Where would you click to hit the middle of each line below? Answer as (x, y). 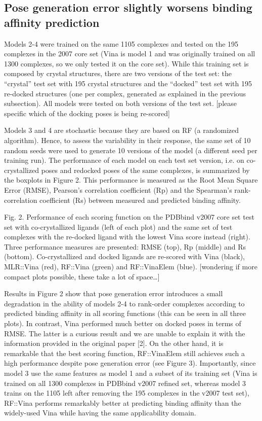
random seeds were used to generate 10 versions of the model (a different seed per (131, 150)
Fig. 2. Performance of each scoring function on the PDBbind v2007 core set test (129, 217)
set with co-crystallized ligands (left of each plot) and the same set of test (118, 226)
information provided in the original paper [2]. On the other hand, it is (114, 343)
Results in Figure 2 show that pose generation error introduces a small (114, 293)
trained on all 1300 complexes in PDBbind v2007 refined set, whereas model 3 (125, 383)
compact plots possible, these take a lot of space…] (82, 276)
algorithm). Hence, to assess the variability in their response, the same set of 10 (127, 140)
